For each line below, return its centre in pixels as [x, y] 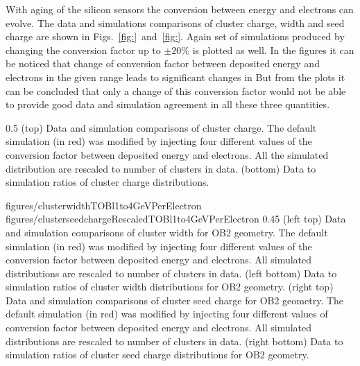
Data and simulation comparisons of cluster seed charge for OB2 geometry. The [175, 300]
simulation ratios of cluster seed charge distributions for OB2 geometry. [157, 355]
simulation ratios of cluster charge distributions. [108, 182]
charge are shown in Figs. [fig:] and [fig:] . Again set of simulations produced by [175, 36]
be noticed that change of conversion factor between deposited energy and [163, 63]
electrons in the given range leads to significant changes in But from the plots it [175, 77]
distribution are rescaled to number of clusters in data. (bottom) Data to [161, 168]
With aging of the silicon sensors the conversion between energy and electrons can [180, 9]
